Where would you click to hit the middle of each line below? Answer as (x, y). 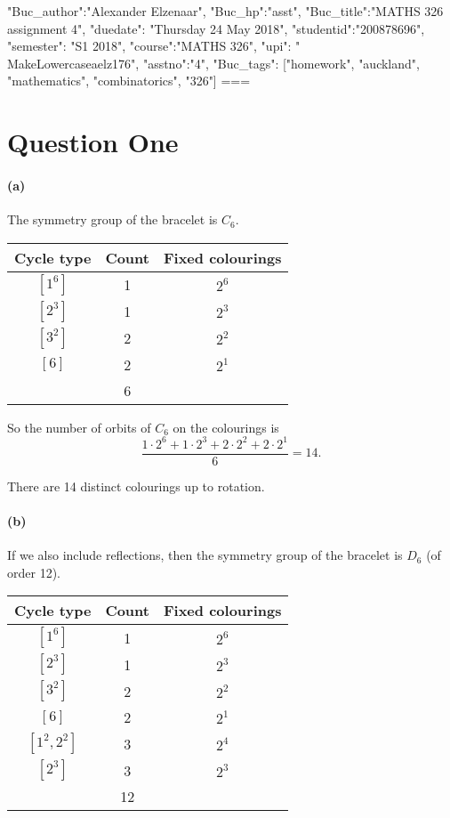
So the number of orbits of (79, 427)
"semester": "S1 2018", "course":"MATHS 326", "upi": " (154, 46)
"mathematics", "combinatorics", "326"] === (129, 81)
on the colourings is (226, 427)
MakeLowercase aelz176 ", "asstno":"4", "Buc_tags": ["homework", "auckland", (213, 63)
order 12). (34, 572)
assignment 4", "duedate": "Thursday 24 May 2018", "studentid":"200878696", (216, 28)
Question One (93, 142)
